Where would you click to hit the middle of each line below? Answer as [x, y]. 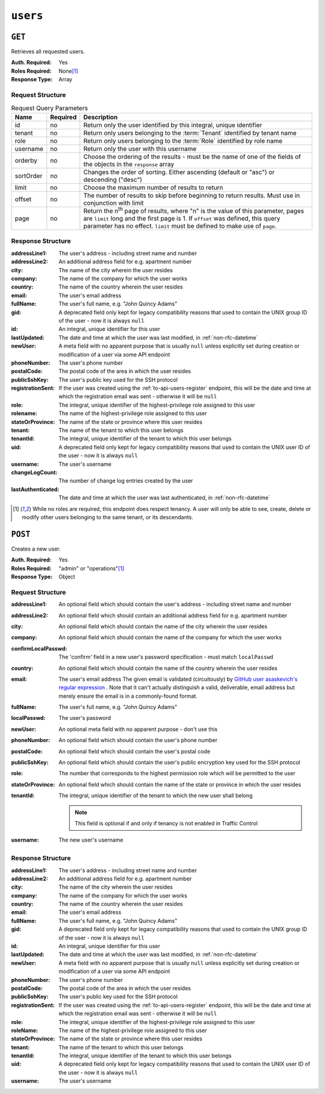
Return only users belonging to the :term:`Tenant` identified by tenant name [190, 133]
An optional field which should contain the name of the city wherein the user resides [163, 626]
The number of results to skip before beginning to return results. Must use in [192, 195]
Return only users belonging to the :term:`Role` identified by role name [183, 140]
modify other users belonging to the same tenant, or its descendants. [108, 517]
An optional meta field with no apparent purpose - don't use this [138, 729]
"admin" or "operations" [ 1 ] [91, 568]
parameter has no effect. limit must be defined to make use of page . [180, 226]
